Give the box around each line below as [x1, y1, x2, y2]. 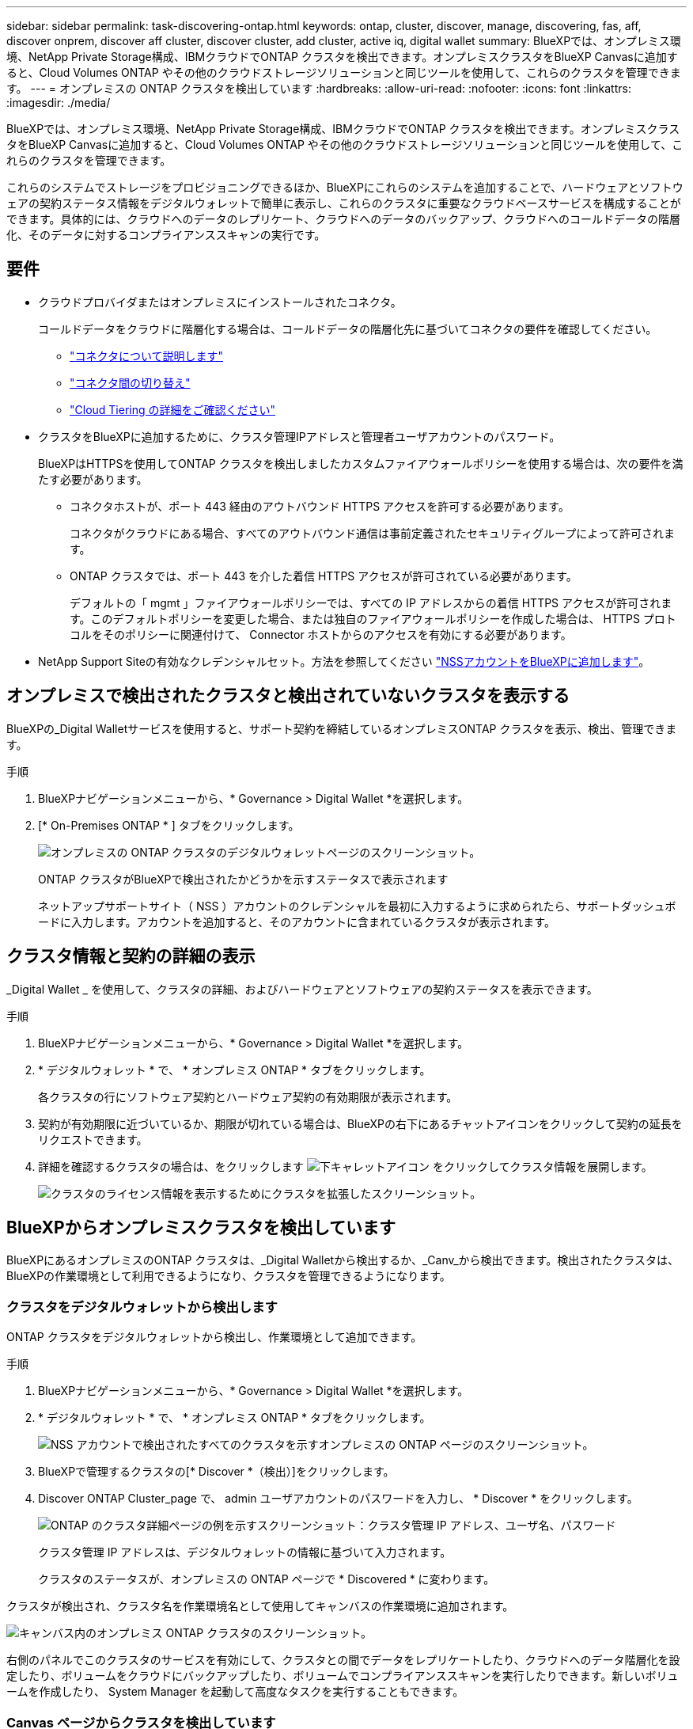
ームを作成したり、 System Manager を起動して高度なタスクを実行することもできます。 [6, 1685, 464, 1699]
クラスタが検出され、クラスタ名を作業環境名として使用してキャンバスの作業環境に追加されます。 [6, 1599, 514, 1613]
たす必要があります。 [38, 472, 148, 486]
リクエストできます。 [38, 1132, 148, 1146]
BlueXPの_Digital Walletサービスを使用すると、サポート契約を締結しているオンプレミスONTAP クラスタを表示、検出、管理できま [6, 721, 677, 735]
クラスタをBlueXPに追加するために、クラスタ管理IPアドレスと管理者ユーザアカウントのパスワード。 [38, 429, 561, 443]
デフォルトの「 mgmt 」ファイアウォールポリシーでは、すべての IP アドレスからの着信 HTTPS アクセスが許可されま [70, 595, 672, 610]
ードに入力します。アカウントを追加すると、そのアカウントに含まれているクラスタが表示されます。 [38, 914, 555, 929]
